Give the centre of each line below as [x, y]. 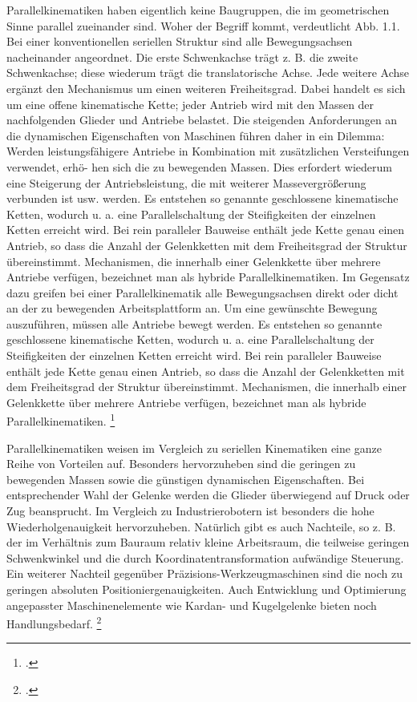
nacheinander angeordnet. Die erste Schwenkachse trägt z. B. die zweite [182, 56]
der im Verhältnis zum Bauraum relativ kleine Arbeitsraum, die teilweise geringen [208, 542]
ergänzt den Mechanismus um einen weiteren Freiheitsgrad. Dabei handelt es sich [206, 88]
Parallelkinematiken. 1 [61, 420]
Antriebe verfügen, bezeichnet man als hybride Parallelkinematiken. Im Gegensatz [208, 277]
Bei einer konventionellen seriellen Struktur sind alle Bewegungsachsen [180, 41]
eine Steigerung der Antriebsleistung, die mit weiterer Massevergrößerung [186, 182]
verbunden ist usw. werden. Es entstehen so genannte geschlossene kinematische [202, 198]
